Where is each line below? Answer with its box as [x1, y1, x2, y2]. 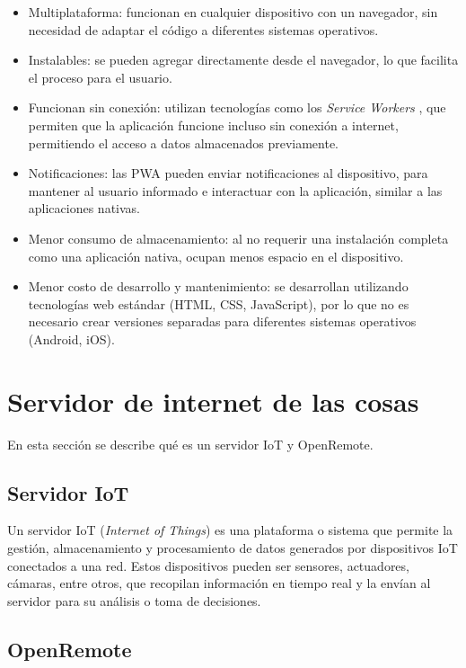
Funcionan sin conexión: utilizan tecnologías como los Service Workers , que [28, 98, 446, 117]
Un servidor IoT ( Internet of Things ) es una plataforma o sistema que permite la [7, 521, 453, 539]
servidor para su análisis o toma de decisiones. [7, 591, 261, 610]
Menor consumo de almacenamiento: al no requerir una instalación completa [28, 228, 449, 247]
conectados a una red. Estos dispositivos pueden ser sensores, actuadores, [7, 556, 409, 574]
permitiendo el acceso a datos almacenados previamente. [28, 133, 339, 152]
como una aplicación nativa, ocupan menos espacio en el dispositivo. [28, 246, 404, 265]
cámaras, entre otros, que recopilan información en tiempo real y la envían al [7, 574, 431, 592]
